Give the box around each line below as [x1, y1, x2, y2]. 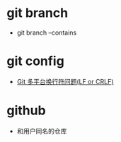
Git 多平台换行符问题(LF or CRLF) [16, 77, 114, 85]
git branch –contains [16, 28, 77, 37]
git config [6, 53, 64, 69]
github [6, 102, 47, 119]
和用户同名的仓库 [16, 126, 67, 135]
